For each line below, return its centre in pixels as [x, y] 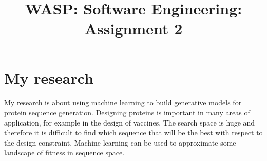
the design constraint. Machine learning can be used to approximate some [120, 142]
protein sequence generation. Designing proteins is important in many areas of [127, 112]
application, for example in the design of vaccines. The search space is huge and [130, 122]
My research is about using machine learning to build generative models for [123, 102]
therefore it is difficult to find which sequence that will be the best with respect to [133, 132]
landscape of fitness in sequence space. [64, 153]
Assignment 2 [133, 29]
